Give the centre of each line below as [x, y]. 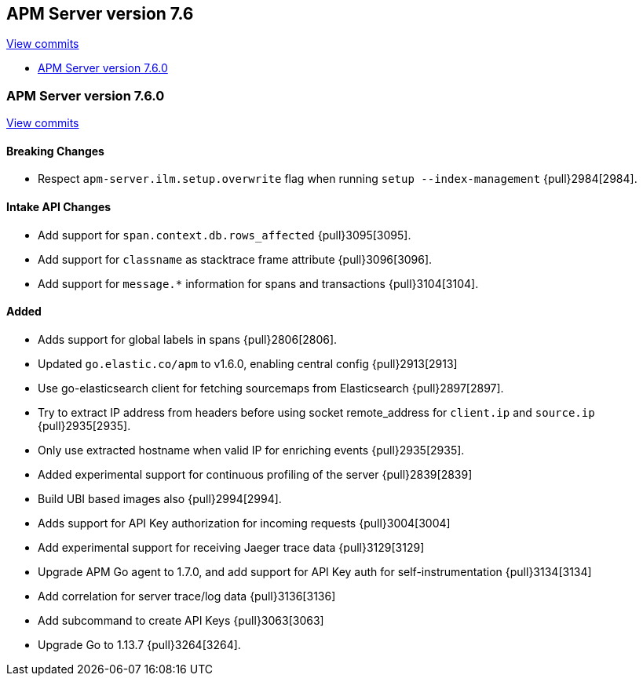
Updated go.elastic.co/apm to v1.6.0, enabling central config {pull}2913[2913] [248, 363]
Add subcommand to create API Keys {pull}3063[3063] [181, 620]
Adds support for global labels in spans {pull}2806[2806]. [188, 339]
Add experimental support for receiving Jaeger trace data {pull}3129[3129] [231, 547]
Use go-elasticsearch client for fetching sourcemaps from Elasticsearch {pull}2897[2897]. [271, 388]
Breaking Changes [55, 151]
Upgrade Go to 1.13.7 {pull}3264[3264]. [139, 644]
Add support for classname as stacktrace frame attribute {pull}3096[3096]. [235, 259]
